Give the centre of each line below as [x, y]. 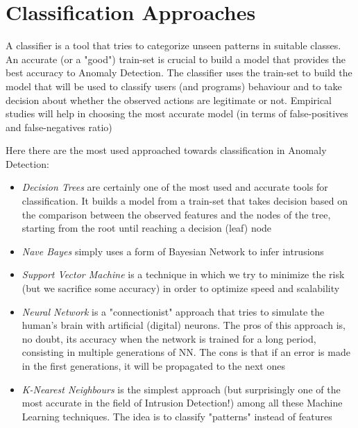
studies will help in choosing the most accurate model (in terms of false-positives [177, 113]
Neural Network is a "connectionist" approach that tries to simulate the [173, 311]
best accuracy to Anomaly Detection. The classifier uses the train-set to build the [179, 72]
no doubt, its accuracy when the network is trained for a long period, [169, 338]
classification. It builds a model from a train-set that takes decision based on [185, 201]
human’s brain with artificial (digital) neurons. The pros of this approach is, [184, 325]
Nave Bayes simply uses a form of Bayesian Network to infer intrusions [173, 251]
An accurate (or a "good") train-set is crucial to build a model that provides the [176, 59]
